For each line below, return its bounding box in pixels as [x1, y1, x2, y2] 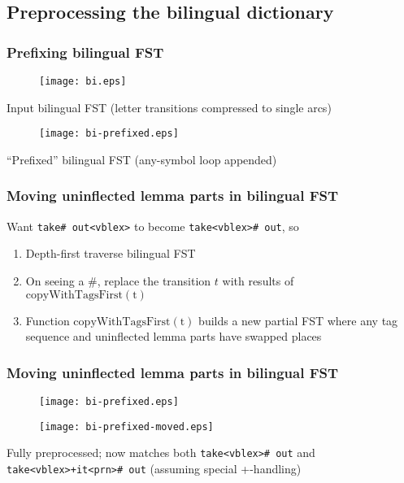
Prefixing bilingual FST [7, 41, 164, 62]
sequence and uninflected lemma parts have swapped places [25, 328, 322, 345]
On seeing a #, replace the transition [25, 272, 211, 289]
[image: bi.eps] [39, 76, 127, 87]
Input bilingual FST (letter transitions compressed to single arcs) [7, 98, 332, 115]
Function [25, 311, 70, 329]
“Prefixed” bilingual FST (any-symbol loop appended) [7, 150, 277, 168]
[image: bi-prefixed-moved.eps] [39, 420, 214, 433]
